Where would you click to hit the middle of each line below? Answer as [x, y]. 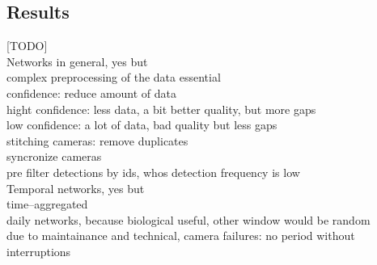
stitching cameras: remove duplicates [97, 140]
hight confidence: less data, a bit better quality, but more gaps [161, 109]
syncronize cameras [54, 156]
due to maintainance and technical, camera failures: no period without [181, 236]
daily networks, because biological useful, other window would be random [188, 219]
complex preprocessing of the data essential [114, 77]
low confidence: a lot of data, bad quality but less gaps [142, 125]
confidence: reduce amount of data [92, 93]
